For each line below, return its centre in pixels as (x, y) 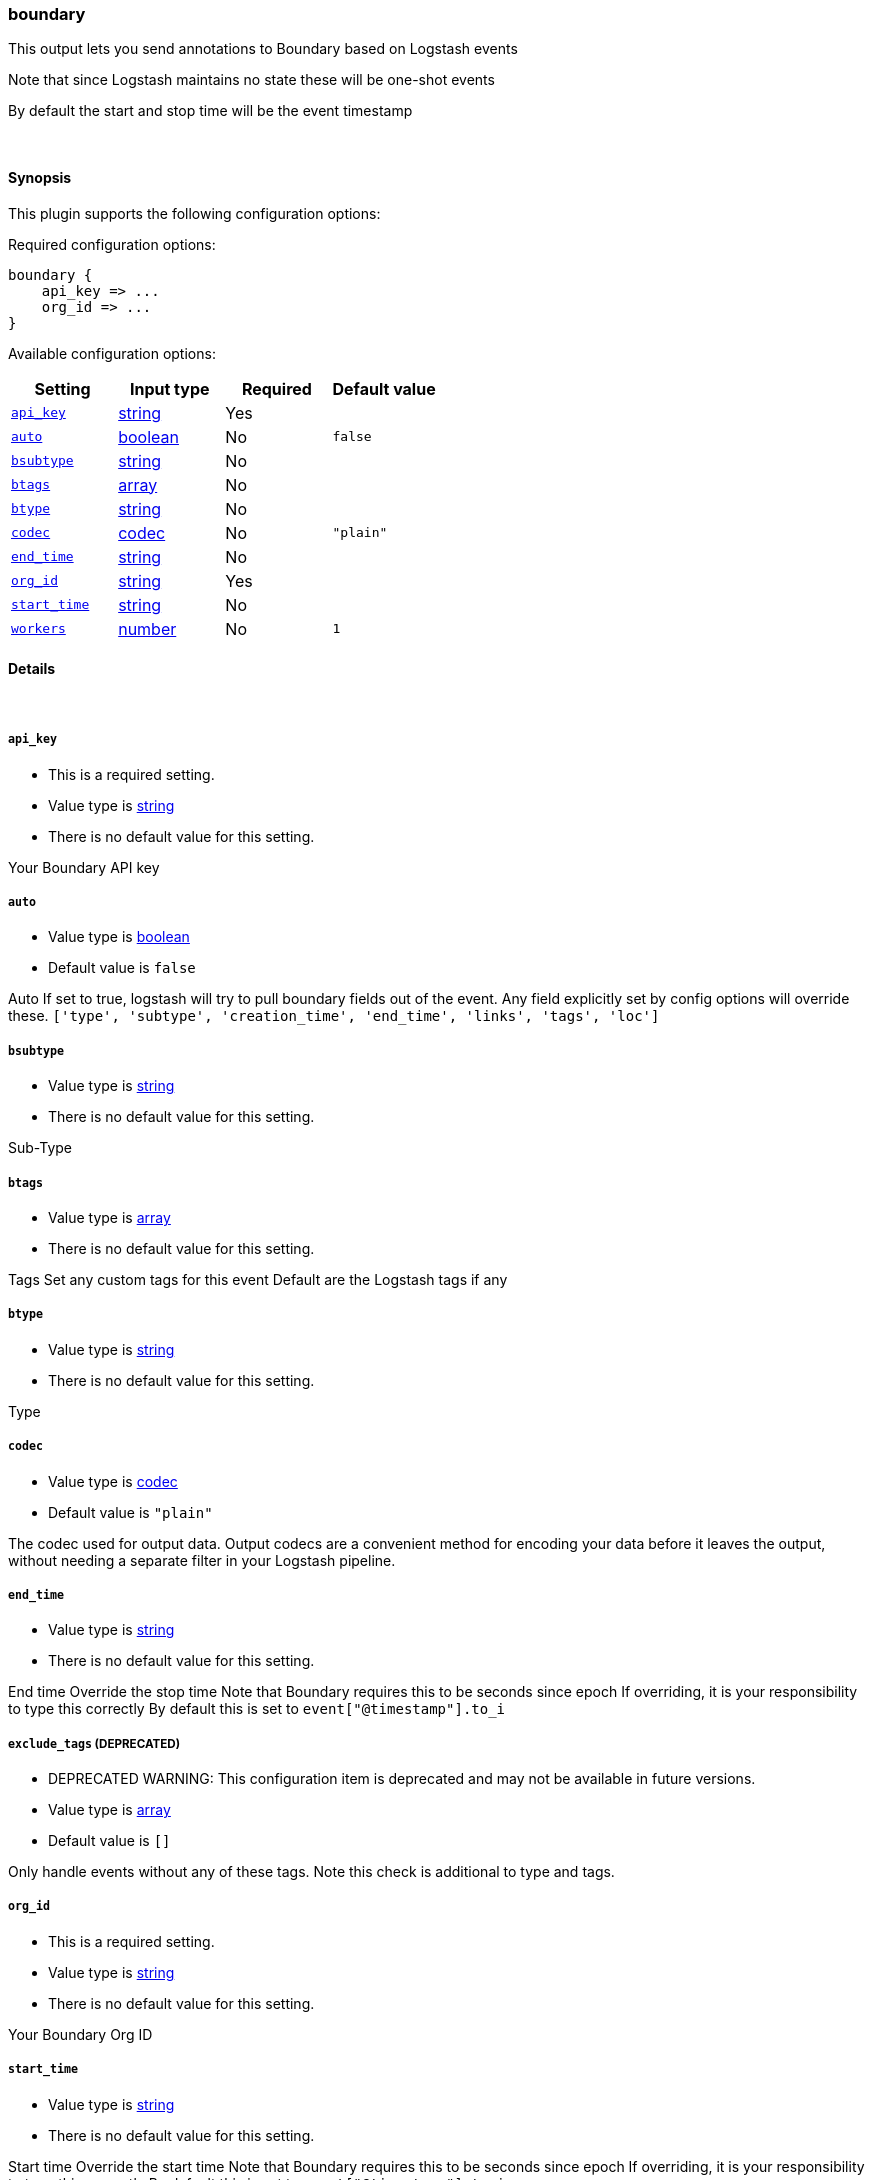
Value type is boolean (119, 937)
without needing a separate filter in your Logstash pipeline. (202, 1560)
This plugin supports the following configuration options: (194, 213)
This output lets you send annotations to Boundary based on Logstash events (263, 49)
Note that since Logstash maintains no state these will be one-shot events (251, 80)
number (147, 628)
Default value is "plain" (130, 1512)
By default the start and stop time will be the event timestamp (210, 111)
